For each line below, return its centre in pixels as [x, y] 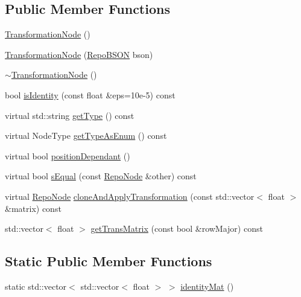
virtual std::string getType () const [70, 115]
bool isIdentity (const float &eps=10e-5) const [90, 94]
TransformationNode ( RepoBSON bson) [79, 54]
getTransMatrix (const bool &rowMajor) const [177, 228]
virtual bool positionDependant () [68, 155]
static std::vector [36, 286]
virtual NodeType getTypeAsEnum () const [86, 136]
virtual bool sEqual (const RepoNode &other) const [101, 176]
